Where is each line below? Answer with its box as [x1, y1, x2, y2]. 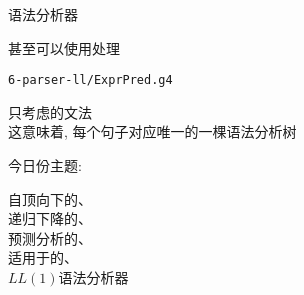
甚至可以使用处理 [8, 37, 120, 58]
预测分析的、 [8, 227, 92, 248]
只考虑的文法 [8, 101, 92, 122]
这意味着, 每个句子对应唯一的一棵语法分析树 [8, 121, 297, 142]
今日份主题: [8, 155, 82, 176]
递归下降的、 [8, 208, 92, 229]
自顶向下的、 [8, 188, 92, 209]
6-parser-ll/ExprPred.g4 [8, 73, 173, 88]
